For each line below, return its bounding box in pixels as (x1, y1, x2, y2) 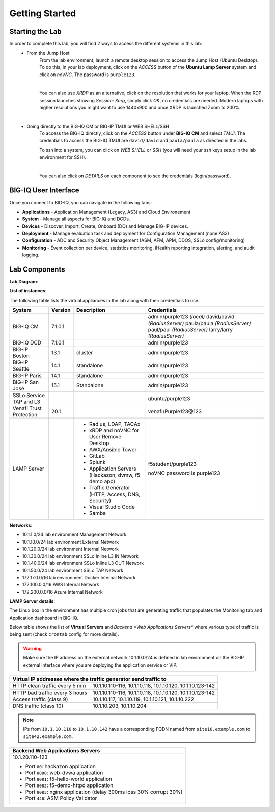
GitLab (89, 452, 105, 459)
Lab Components (9, 265, 65, 274)
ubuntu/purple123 (148, 395, 190, 402)
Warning (23, 645, 42, 651)
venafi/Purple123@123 (148, 408, 202, 415)
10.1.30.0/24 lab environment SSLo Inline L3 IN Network (22, 553, 139, 559)
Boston (12, 352, 30, 359)
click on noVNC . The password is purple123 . (39, 71, 136, 78)
